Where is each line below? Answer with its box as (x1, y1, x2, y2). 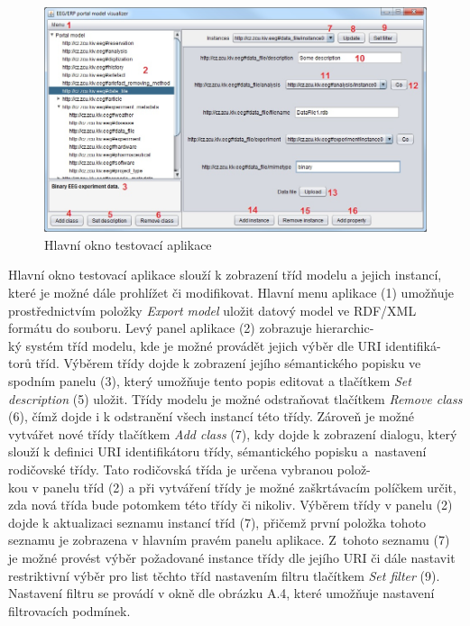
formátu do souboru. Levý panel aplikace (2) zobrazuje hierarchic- (8, 318, 374, 337)
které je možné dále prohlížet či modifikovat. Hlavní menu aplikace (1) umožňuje (8, 283, 454, 302)
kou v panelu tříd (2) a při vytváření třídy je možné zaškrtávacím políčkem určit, (8, 477, 456, 496)
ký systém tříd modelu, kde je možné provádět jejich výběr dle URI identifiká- (8, 336, 441, 354)
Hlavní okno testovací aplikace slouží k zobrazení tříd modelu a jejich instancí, (8, 265, 442, 284)
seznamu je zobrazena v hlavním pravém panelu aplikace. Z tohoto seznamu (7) (8, 530, 450, 549)
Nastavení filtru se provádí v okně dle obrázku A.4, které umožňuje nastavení (8, 584, 435, 603)
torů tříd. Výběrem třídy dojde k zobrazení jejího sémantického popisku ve (8, 354, 421, 373)
